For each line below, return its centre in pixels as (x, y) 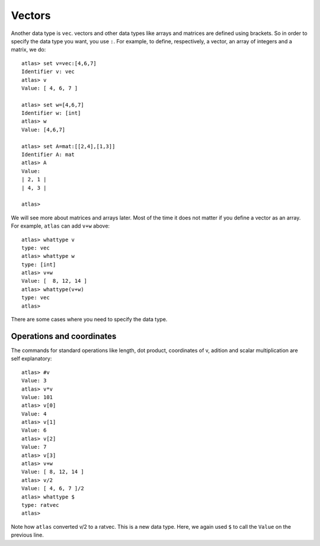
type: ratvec (40, 505)
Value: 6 (34, 430)
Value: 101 (37, 397)
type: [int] (39, 264)
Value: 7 (34, 447)
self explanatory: (31, 359)
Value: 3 (34, 381)
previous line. (28, 535)
